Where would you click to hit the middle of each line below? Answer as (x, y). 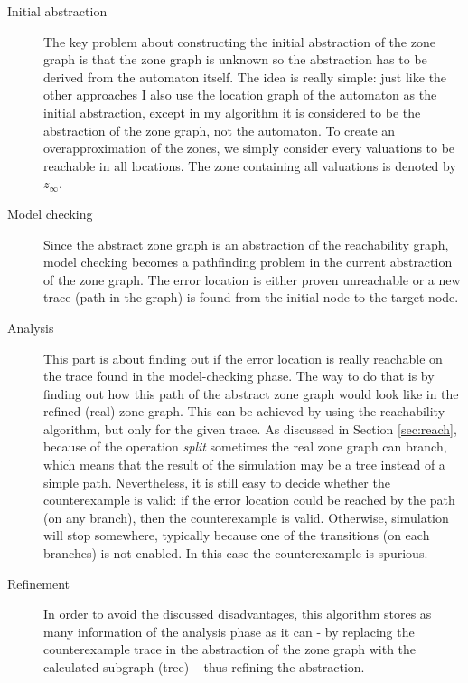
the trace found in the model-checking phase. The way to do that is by (239, 376)
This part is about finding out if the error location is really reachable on (243, 358)
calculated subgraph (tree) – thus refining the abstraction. (204, 667)
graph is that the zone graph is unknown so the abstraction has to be (235, 59)
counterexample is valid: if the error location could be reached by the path (249, 500)
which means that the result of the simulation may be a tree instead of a (244, 465)
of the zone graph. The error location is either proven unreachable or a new (252, 279)
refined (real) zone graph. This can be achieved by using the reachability (244, 411)
